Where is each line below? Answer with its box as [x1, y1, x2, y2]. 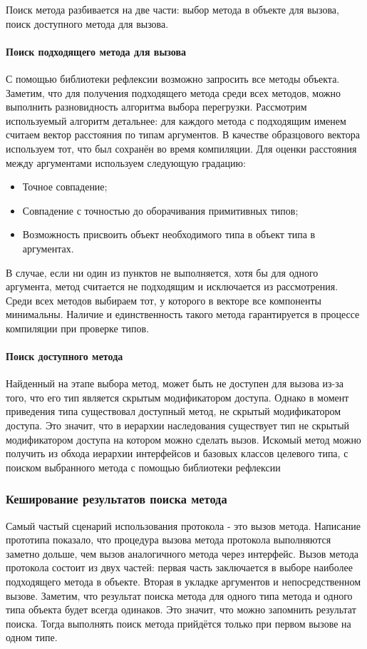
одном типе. [6, 630, 58, 645]
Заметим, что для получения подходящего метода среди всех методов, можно [6, 85, 341, 100]
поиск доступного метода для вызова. [6, 16, 169, 31]
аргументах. [22, 240, 74, 255]
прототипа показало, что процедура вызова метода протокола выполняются [6, 532, 331, 547]
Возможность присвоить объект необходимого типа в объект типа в [22, 227, 316, 242]
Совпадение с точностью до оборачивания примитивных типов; [22, 203, 299, 218]
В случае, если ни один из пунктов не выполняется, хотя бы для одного [6, 265, 319, 280]
